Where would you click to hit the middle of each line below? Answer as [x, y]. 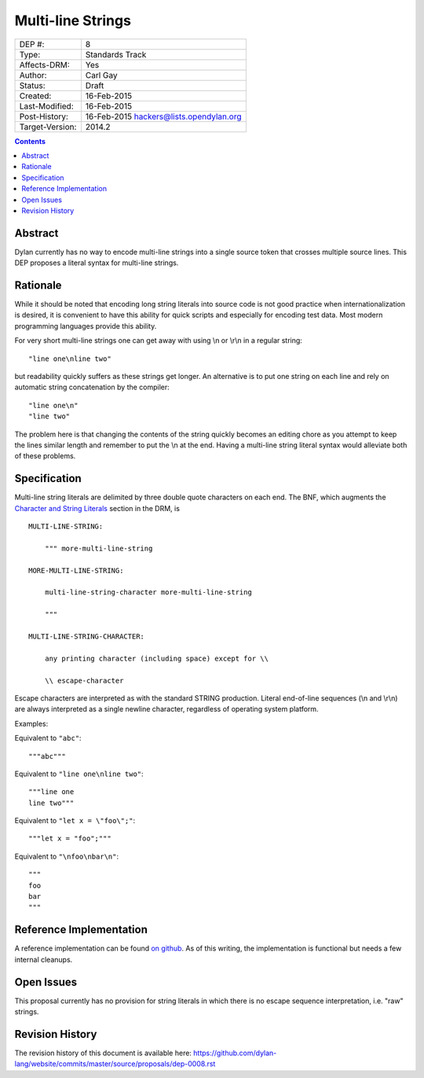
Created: [35, 96]
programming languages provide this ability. [86, 326]
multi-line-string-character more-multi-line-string [148, 592]
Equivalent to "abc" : [48, 738]
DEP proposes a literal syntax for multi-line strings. [97, 263]
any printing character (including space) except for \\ [156, 658]
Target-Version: [48, 127]
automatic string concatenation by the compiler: [92, 387]
